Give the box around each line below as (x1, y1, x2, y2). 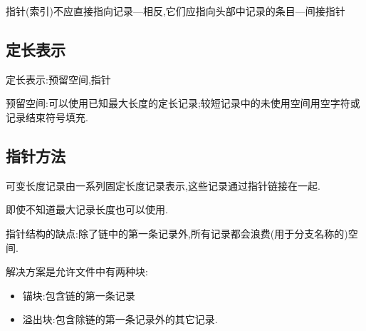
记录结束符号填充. (6, 109, 88, 124)
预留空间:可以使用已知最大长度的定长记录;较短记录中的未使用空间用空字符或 (6, 96, 360, 111)
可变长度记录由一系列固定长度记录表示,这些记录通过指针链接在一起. (6, 178, 320, 193)
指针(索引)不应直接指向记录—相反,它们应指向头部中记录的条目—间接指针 (6, 4, 345, 18)
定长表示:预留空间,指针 (6, 71, 111, 86)
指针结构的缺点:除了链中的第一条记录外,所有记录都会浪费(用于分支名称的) (6, 225, 348, 240)
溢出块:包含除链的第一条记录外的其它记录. (22, 312, 218, 327)
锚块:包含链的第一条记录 (22, 287, 135, 302)
